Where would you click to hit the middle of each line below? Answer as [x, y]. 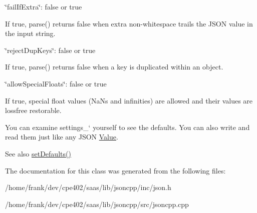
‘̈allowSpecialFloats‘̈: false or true [56, 83]
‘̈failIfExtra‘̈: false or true [44, 6]
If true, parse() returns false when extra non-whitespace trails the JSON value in [129, 23]
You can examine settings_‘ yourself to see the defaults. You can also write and [127, 127]
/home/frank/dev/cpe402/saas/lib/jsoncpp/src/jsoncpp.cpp [97, 204]
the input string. [30, 33]
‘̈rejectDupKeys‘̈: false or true [50, 50]
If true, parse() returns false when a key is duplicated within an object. [114, 67]
